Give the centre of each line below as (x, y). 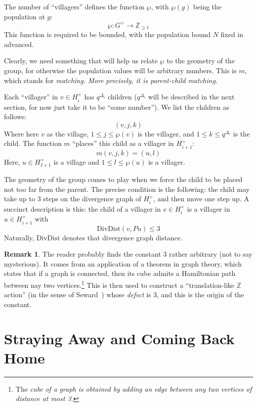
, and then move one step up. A (201, 199)
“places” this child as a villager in (123, 143)
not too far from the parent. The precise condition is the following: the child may (127, 189)
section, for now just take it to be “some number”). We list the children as (117, 107)
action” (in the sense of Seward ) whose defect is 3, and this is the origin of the (124, 294)
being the (207, 6)
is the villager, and (166, 133)
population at (24, 16)
